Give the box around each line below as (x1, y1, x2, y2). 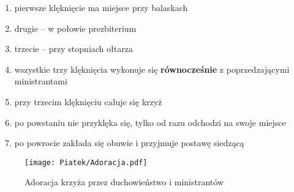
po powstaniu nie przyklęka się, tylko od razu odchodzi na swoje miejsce (14, 116, 286, 128)
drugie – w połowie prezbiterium (14, 21, 137, 34)
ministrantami (14, 75, 67, 87)
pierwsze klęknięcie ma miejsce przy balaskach (14, 1, 188, 13)
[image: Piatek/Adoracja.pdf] (24, 158, 148, 167)
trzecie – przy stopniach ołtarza (14, 42, 133, 55)
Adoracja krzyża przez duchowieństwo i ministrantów (24, 175, 224, 188)
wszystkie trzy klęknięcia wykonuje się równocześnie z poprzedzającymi (14, 62, 290, 75)
